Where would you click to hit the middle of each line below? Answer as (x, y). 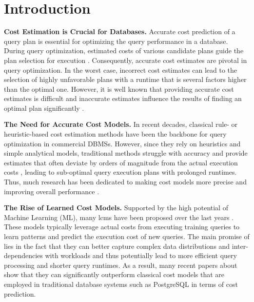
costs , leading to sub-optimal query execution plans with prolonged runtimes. (120, 172)
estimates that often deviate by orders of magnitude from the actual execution (121, 162)
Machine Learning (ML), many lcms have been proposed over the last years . (119, 217)
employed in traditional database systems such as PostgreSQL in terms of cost (121, 284)
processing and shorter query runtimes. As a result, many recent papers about (121, 265)
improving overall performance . (52, 191)
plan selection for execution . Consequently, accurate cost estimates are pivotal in (126, 60)
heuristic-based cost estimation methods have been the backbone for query (115, 134)
